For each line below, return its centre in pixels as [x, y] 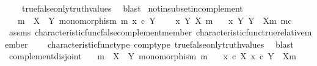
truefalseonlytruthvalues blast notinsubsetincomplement [132, 8]
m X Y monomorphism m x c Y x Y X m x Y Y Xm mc [155, 20]
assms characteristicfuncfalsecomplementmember [100, 32]
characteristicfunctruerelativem [254, 32]
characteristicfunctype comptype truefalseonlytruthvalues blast [171, 44]
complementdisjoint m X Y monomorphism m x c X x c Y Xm [152, 56]
